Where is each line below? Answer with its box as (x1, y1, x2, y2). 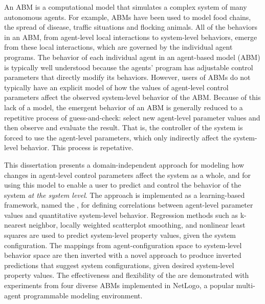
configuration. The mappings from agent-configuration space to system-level (4, 239, 242, 250)
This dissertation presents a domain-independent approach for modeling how (4, 159, 245, 170)
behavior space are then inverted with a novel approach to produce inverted (4, 250, 241, 260)
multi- (236, 280, 255, 291)
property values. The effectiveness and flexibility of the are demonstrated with (4, 270, 249, 280)
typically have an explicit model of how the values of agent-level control (4, 82, 229, 92)
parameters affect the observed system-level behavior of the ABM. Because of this (4, 92, 261, 103)
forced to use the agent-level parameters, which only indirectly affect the (4, 132, 231, 143)
